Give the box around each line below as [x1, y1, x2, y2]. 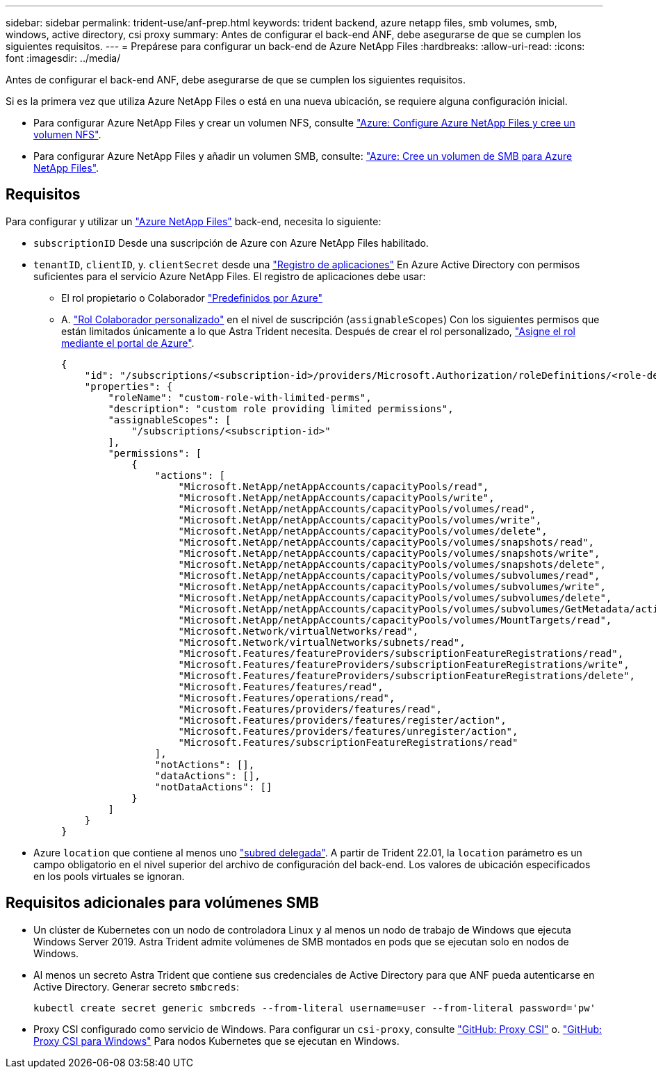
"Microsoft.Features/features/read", [178, 681, 384, 692]
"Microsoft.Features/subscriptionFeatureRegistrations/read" [178, 736, 518, 748]
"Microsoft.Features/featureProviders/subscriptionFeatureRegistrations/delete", [178, 669, 636, 681]
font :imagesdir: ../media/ [6, 52, 121, 64]
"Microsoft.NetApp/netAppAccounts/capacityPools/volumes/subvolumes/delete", [178, 592, 612, 603]
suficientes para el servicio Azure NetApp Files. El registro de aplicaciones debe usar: [33, 270, 426, 282]
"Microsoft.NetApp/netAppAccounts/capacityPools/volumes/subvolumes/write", [178, 580, 606, 592]
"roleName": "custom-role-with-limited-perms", [108, 391, 372, 403]
